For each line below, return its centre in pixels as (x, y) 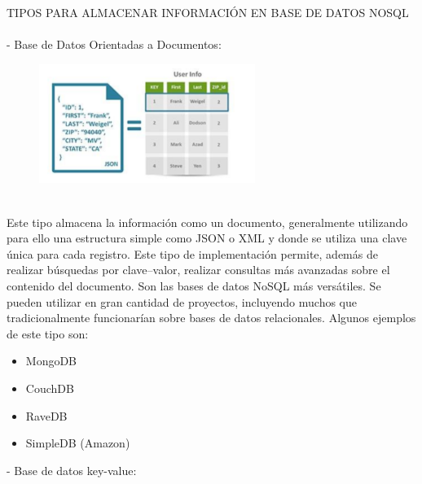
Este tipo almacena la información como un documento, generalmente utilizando (207, 222)
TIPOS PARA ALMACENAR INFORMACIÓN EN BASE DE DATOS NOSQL (208, 12)
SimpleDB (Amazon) (78, 443)
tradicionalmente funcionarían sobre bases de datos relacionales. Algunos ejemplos (211, 318)
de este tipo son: (48, 333)
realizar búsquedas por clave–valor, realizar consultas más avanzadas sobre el (198, 270)
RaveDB (46, 415)
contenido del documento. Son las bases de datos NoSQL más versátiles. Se (194, 285)
